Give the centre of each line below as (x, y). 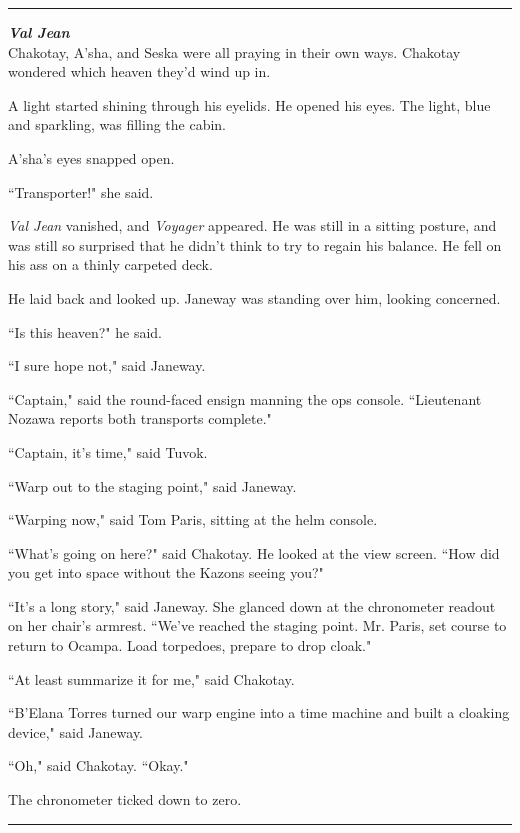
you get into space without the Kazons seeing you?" (166, 572)
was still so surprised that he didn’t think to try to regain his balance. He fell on (255, 244)
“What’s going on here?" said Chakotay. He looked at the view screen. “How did (254, 552)
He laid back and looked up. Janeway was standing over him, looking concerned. (254, 297)
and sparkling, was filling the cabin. (117, 124)
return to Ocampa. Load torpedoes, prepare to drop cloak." (190, 645)
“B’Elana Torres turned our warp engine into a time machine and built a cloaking (259, 712)
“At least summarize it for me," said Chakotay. (151, 678)
